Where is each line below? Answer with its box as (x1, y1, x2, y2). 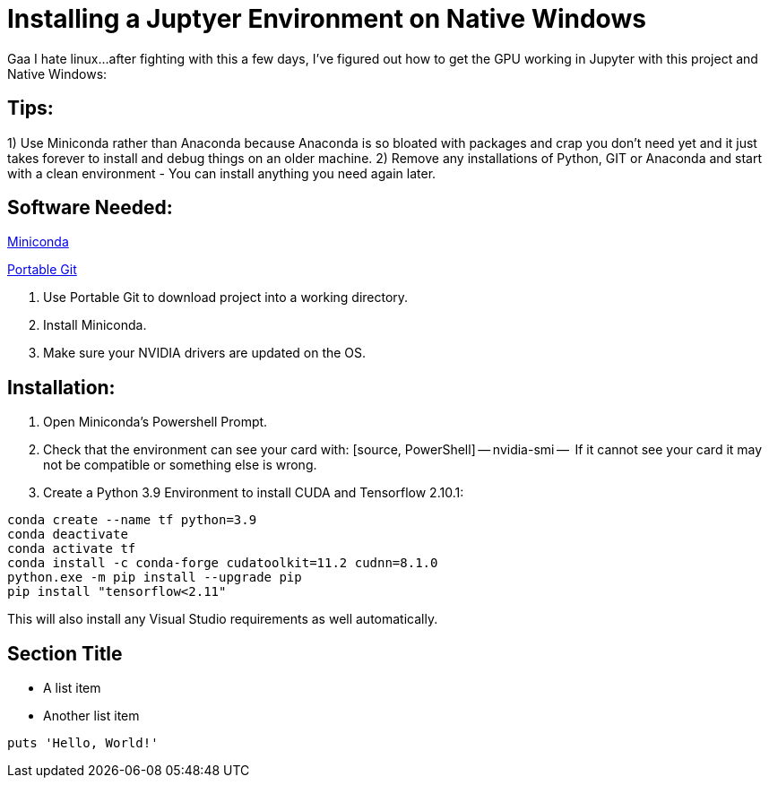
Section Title (7, 642, 123, 665)
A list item (43, 680, 101, 696)
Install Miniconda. (43, 317, 147, 333)
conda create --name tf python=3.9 (7, 513, 257, 528)
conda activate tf (7, 541, 136, 556)
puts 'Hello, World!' (7, 736, 159, 751)
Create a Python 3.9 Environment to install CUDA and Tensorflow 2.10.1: (43, 485, 464, 501)
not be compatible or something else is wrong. (43, 457, 317, 473)
